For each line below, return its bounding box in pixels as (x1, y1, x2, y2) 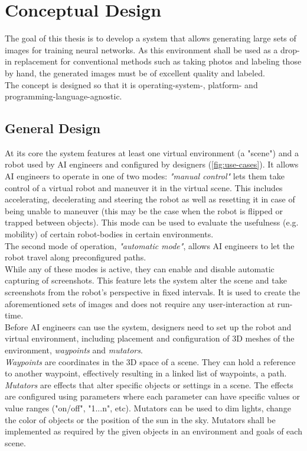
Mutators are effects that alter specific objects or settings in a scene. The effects (5, 378, 293, 391)
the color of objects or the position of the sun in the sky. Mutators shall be (5, 413, 276, 426)
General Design (5, 119, 101, 137)
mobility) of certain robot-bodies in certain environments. (5, 228, 214, 240)
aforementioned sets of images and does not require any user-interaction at (5, 297, 275, 310)
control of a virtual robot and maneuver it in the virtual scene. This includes (5, 181, 283, 194)
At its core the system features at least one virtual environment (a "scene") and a (5, 146, 299, 159)
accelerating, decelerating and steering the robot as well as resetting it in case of (5, 193, 295, 205)
